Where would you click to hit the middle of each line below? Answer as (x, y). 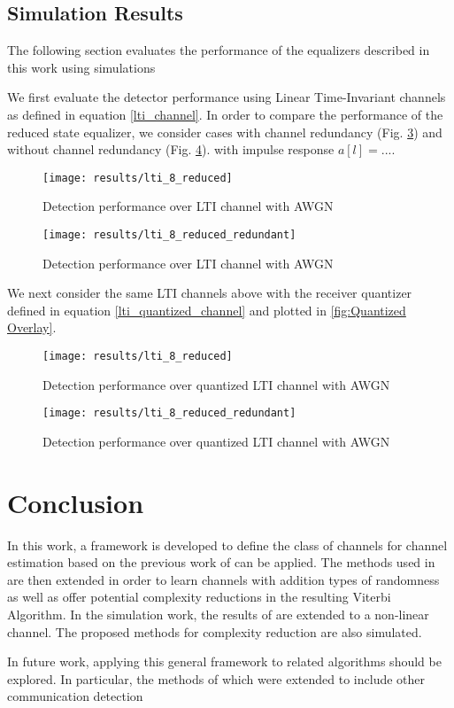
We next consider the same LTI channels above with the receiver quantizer (210, 293)
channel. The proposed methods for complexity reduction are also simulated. (215, 631)
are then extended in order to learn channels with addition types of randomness (223, 579)
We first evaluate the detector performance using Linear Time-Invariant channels (227, 97)
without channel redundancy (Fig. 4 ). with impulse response (171, 149)
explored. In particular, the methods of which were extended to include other (216, 678)
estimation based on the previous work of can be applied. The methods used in (221, 562)
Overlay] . (32, 327)
